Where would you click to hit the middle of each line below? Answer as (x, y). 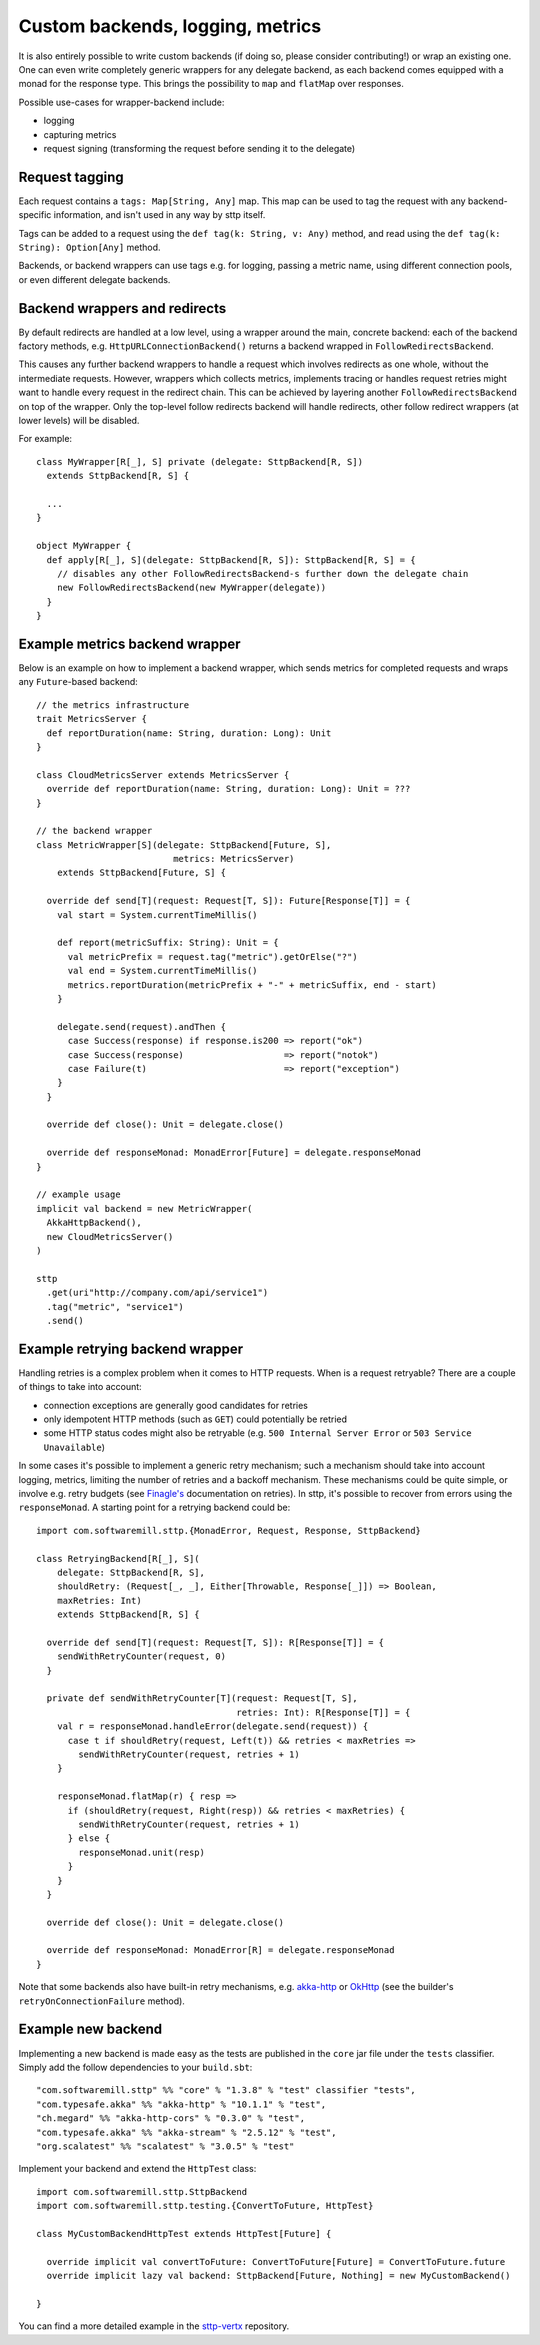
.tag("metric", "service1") (115, 1306)
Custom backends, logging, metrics (170, 26)
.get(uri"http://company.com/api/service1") (157, 1293)
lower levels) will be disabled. (79, 420)
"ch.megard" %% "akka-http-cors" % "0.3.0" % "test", (170, 2118)
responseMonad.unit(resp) (141, 1852)
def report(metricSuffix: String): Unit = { (167, 943)
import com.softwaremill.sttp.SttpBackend (142, 2191)
